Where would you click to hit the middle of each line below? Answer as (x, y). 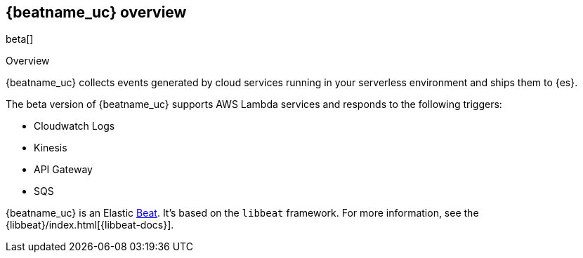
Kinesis (51, 148)
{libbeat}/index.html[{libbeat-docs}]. (90, 225)
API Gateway (63, 170)
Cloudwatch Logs (74, 126)
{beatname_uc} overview (96, 12)
